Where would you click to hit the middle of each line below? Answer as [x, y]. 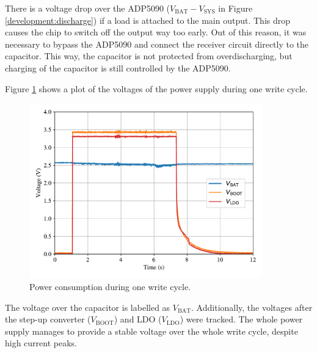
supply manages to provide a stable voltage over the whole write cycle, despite [151, 331]
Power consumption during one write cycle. [110, 286]
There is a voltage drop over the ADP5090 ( [88, 8]
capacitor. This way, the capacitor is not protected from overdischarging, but [149, 56]
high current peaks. [41, 343]
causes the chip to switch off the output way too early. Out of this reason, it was [156, 32]
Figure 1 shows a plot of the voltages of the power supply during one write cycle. [156, 88]
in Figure [235, 8]
